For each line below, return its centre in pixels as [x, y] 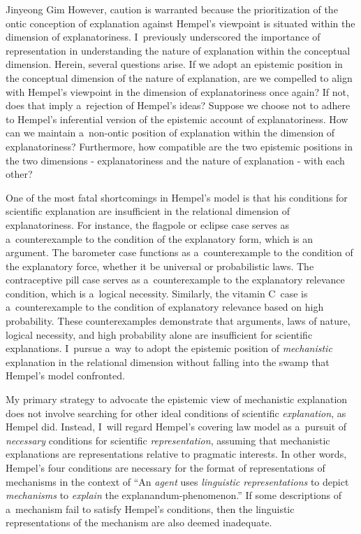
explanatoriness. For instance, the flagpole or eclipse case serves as [148, 224]
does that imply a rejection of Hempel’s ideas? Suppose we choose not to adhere [178, 105]
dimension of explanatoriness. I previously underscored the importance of [163, 37]
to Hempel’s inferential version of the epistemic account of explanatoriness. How [177, 119]
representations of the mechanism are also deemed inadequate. [139, 522]
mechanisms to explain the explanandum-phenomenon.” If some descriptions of [174, 495]
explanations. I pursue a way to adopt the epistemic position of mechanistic [169, 348]
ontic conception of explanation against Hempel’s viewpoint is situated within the [180, 23]
